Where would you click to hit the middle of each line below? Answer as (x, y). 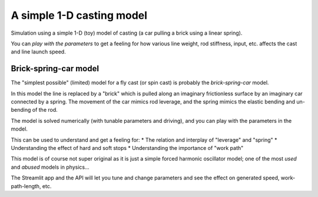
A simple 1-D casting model (79, 15)
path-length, (26, 186)
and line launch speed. (38, 52)
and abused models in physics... (50, 167)
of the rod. (45, 110)
